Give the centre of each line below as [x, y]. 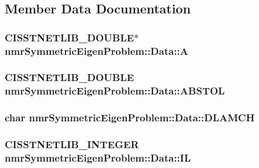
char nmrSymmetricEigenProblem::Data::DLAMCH [130, 118]
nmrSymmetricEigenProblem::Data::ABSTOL [115, 91]
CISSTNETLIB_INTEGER [72, 144]
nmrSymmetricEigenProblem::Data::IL [98, 157]
